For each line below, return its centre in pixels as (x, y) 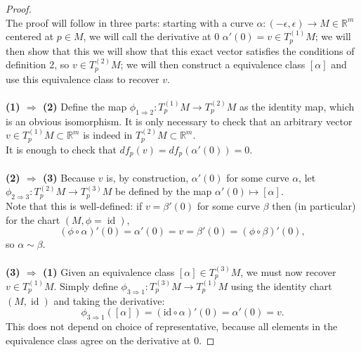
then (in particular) (314, 206)
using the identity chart (281, 285)
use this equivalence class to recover (83, 78)
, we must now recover (288, 271)
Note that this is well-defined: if (74, 206)
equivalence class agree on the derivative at (98, 340)
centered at (30, 36)
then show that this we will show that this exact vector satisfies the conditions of (180, 50)
